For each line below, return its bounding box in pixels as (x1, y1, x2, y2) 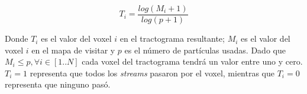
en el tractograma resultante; (119, 32, 225, 45)
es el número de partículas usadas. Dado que (124, 43, 286, 56)
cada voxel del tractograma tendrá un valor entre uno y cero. (82, 55, 303, 68)
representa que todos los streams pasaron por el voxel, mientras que (30, 66, 274, 79)
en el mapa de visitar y (31, 43, 115, 56)
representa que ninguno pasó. (5, 78, 111, 90)
